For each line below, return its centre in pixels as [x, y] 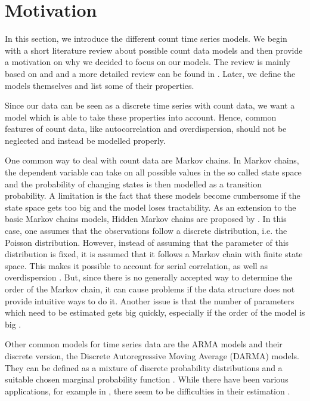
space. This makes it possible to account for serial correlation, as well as [136, 265]
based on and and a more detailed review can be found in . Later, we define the [150, 73]
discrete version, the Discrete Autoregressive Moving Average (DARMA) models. [152, 355]
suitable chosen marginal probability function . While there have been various [147, 379]
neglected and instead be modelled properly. [85, 140]
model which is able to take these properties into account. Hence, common [141, 117]
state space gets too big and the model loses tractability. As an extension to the [151, 207]
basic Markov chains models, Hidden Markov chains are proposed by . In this [146, 219]
